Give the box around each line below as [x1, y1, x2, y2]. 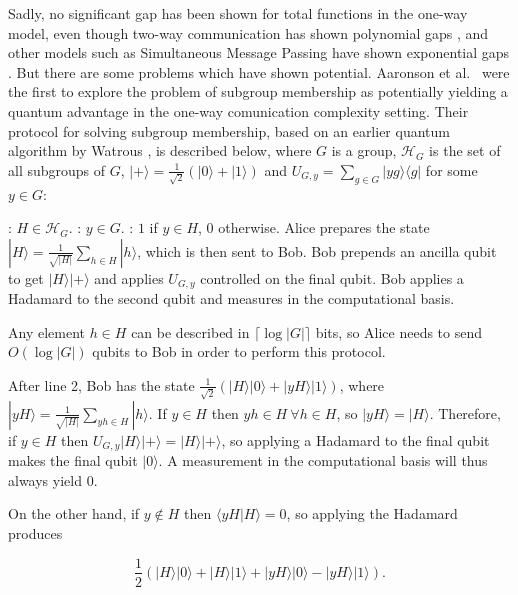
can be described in [131, 321, 250, 342]
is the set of [429, 140, 501, 161]
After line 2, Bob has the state [8, 374, 195, 395]
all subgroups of [8, 159, 106, 180]
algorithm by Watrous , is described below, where [8, 140, 312, 161]
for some [425, 159, 478, 180]
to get [8, 267, 44, 288]
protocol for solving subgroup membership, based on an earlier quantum [8, 120, 450, 141]
